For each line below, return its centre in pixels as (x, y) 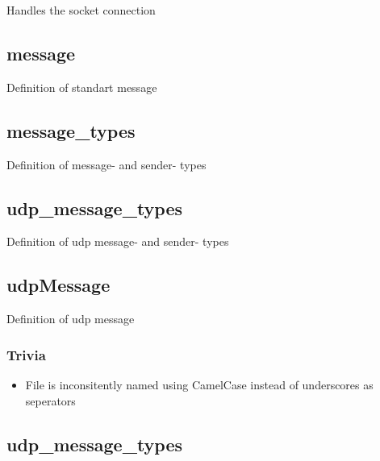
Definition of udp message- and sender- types (118, 241)
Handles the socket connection (81, 10)
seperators (50, 400)
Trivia (26, 354)
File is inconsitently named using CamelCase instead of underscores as (199, 384)
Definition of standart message (82, 87)
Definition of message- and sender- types (106, 164)
